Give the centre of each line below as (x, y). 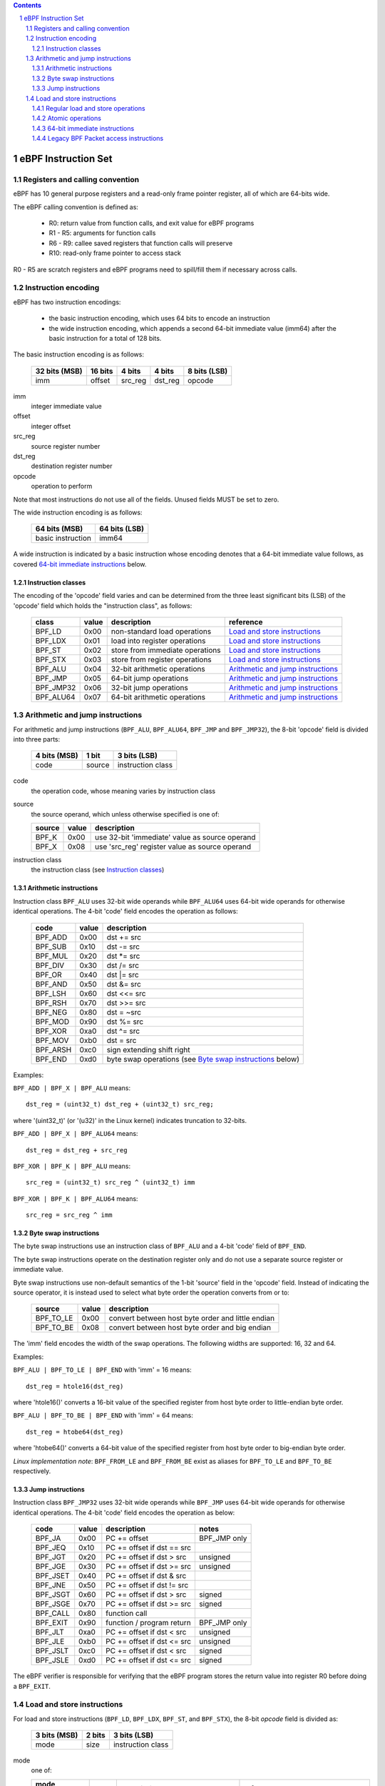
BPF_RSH (51, 1002)
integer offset (51, 426)
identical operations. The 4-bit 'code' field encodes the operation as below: (124, 1512)
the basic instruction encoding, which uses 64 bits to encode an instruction (159, 319)
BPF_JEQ (51, 1548)
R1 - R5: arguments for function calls (102, 233)
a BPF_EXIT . (32, 1686)
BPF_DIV (50, 965)
